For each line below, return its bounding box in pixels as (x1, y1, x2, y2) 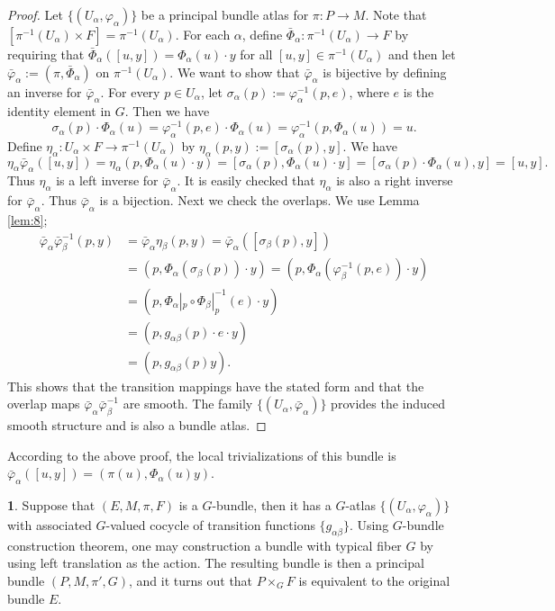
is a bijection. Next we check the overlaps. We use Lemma (99, 191, 420, 210)
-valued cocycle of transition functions (105, 515, 315, 534)
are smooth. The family (123, 394, 253, 413)
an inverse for (7, 82, 82, 101)
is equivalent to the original (298, 571, 450, 589)
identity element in (7, 102, 112, 121)
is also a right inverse (336, 171, 453, 190)
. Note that (365, 5, 427, 23)
